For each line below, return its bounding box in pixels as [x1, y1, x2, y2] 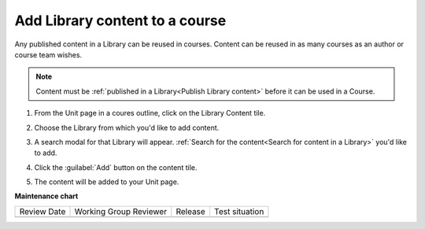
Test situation [213, 205, 264, 216]
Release [176, 205, 206, 216]
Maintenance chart [14, 191, 79, 201]
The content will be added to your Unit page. [34, 177, 179, 187]
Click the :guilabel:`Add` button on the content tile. [34, 162, 198, 172]
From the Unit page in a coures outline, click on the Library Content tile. [34, 109, 266, 118]
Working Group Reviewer [74, 205, 168, 216]
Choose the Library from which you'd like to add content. [34, 123, 220, 132]
